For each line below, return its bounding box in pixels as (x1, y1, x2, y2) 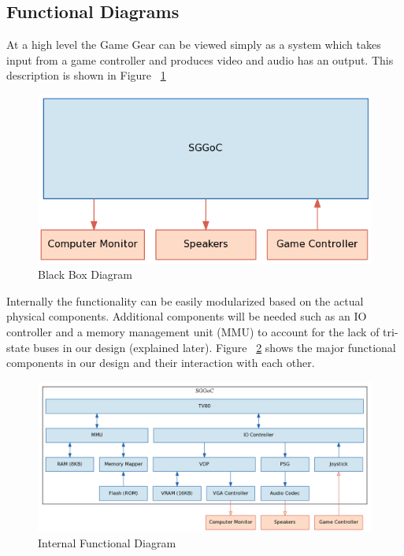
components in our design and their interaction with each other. (6, 354, 315, 371)
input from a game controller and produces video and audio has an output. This (6, 51, 394, 68)
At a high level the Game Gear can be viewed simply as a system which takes (6, 36, 381, 53)
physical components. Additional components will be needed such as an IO (6, 308, 367, 324)
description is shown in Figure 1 (6, 67, 166, 83)
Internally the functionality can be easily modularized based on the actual (6, 292, 364, 309)
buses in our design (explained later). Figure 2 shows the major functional (33, 339, 396, 355)
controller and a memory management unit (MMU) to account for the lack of (6, 324, 380, 340)
